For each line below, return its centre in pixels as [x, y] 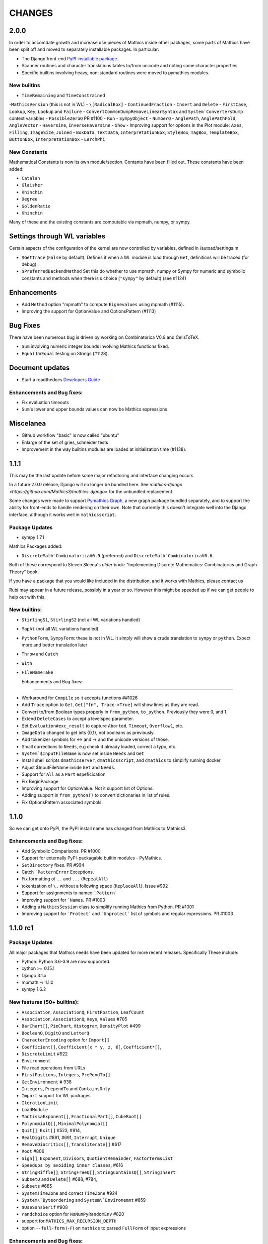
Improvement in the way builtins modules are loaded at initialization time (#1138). [104, 449]
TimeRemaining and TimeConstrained [63, 95]
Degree [30, 199]
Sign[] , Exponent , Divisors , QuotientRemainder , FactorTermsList [97, 1158]
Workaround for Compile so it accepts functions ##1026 [80, 698]
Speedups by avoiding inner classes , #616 [72, 1165]
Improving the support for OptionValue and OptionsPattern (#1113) [89, 311]
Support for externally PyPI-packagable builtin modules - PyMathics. [92, 858]
